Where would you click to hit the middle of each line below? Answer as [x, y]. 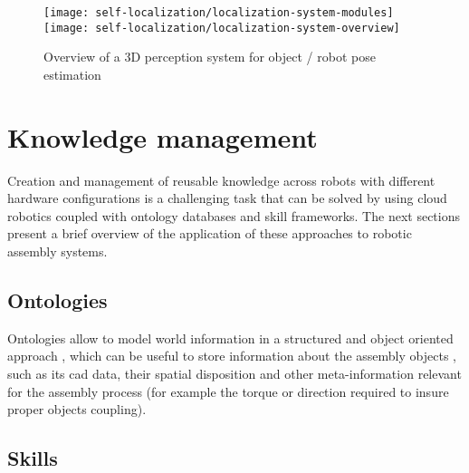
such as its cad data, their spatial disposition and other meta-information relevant [234, 373]
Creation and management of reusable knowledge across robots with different [221, 180]
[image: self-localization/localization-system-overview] [222, 28]
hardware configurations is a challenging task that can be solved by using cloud [227, 198]
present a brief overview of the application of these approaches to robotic [210, 233]
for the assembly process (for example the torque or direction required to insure [228, 391]
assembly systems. [57, 251]
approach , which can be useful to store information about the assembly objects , [232, 356]
